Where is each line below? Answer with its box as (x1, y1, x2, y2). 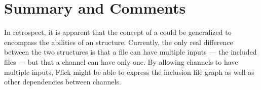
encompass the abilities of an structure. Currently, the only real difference (4, 36, 233, 47)
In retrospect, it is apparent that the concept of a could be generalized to (4, 27, 232, 37)
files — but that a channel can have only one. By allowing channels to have (4, 56, 238, 67)
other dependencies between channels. (4, 76, 121, 87)
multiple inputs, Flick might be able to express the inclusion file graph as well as (4, 66, 254, 77)
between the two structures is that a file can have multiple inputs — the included (4, 47, 257, 57)
